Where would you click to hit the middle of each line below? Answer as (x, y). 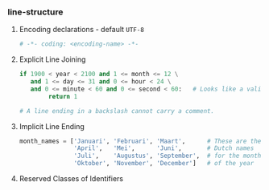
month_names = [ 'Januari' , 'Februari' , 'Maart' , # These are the (140, 141)
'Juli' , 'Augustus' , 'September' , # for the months (169, 156)
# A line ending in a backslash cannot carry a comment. (117, 111)
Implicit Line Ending (52, 126)
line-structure (35, 12)
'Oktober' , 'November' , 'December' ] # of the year (164, 164)
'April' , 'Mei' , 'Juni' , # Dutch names (164, 148)
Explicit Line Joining (52, 59)
